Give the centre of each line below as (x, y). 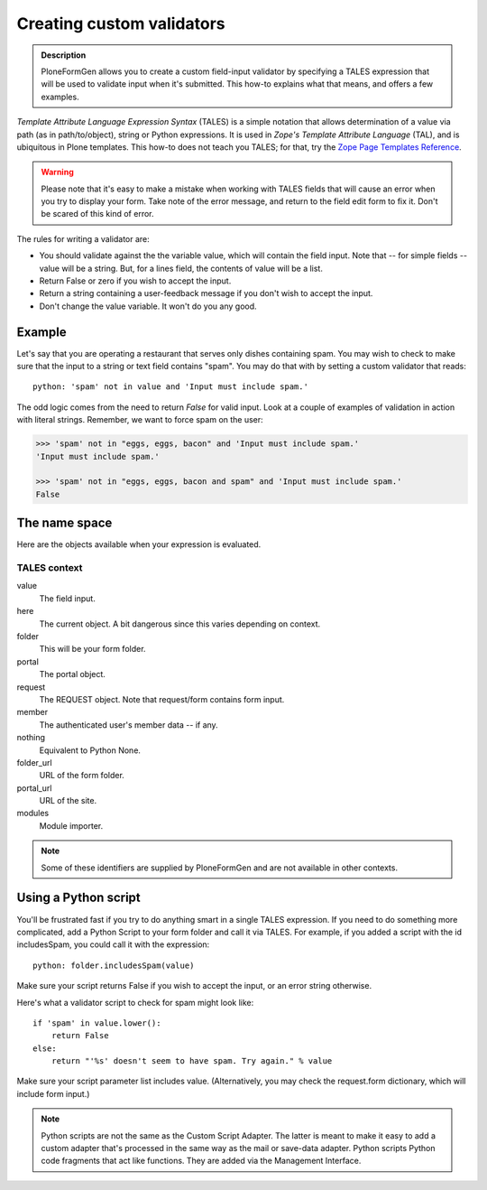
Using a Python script (79, 898)
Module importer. (71, 825)
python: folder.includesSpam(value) (114, 965)
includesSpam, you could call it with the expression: (113, 944)
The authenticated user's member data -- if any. (129, 725)
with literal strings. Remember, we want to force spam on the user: (140, 420)
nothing (31, 738)
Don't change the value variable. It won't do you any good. (148, 306)
